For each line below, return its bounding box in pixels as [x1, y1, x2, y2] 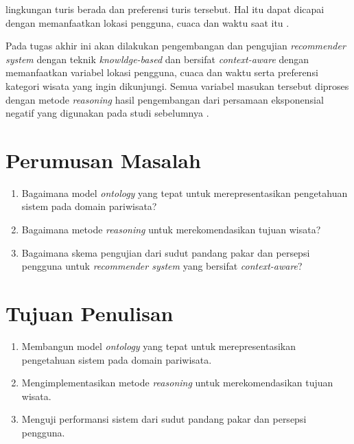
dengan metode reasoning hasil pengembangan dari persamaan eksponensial [5, 92, 324, 106]
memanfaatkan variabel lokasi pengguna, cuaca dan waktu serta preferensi [5, 65, 318, 80]
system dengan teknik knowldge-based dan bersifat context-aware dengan [5, 51, 309, 66]
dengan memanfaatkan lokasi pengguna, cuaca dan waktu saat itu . [5, 15, 290, 30]
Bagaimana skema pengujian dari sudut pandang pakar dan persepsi [21, 245, 310, 259]
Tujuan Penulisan [5, 299, 174, 327]
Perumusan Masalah [5, 145, 201, 174]
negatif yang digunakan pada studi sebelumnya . [5, 106, 209, 120]
